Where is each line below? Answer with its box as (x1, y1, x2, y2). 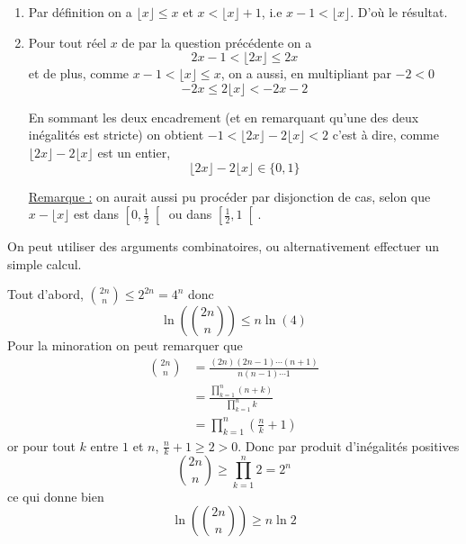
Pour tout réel (28, 32, 107, 51)
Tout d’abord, (7, 285, 84, 304)
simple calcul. (7, 254, 82, 273)
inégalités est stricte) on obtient (28, 125, 204, 144)
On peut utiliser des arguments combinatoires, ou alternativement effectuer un (7, 237, 439, 256)
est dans (74, 204, 119, 223)
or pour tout (7, 436, 76, 455)
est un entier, (97, 142, 171, 161)
